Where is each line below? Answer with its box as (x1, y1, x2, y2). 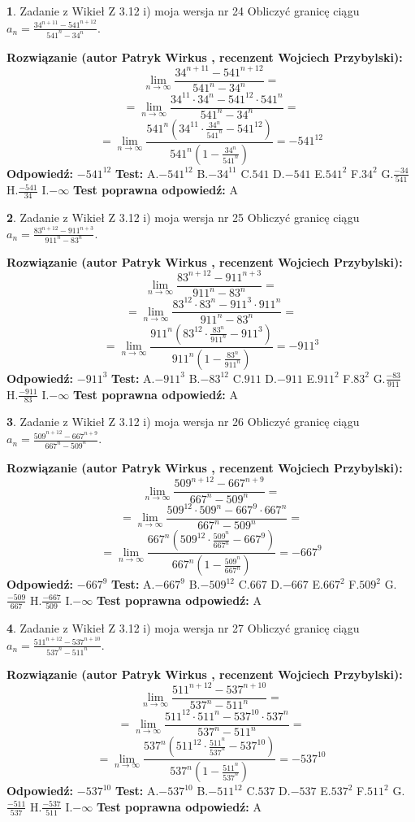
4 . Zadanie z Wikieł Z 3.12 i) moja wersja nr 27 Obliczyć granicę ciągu (6, 620, 360, 637)
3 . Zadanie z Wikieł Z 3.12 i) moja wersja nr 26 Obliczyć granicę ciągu (6, 413, 360, 430)
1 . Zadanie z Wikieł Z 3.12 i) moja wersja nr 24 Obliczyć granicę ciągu (6, 2, 360, 19)
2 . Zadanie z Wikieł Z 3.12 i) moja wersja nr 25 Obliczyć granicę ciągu (6, 208, 360, 225)
